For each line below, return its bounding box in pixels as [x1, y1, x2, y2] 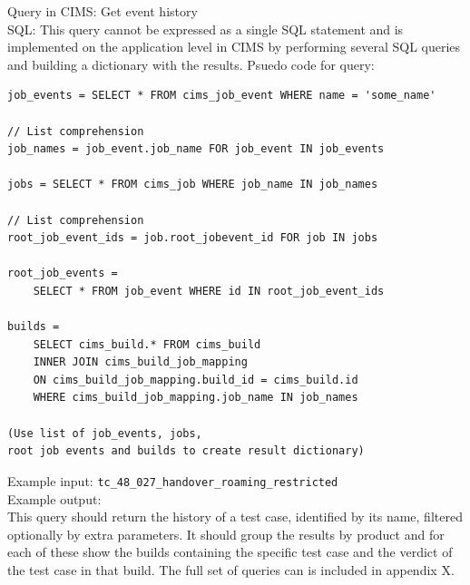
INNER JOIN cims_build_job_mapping [33, 356, 248, 369]
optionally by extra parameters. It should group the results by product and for [7, 524, 445, 543]
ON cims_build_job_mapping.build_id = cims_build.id [33, 373, 358, 386]
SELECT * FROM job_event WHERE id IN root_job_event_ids [33, 284, 385, 297]
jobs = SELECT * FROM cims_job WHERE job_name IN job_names [7, 178, 378, 191]
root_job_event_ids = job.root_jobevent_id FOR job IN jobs [7, 231, 378, 245]
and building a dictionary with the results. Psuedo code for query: [7, 54, 375, 73]
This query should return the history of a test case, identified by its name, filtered [7, 507, 463, 526]
